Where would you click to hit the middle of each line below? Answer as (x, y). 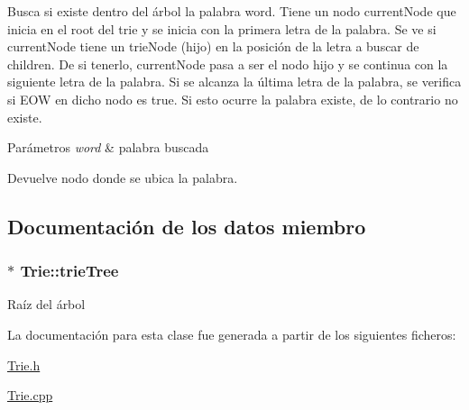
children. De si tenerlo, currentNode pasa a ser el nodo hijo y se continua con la (228, 64)
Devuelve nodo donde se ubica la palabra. (123, 177)
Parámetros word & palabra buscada (108, 147)
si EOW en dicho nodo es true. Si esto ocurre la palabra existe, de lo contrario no (233, 99)
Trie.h (24, 364)
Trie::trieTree (69, 271)
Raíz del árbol (46, 304)
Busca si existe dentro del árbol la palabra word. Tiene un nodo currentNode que (232, 11)
